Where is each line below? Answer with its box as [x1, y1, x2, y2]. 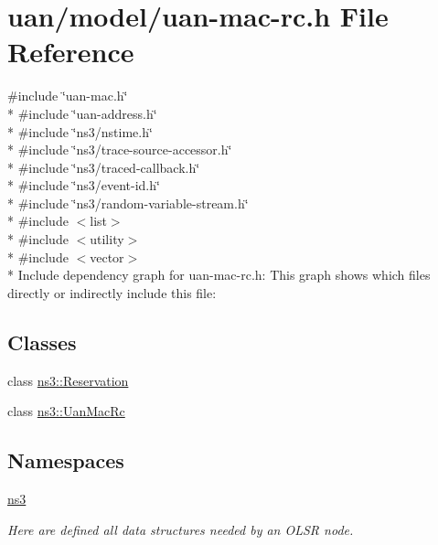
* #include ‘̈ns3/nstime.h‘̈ [7, 122, 153, 141]
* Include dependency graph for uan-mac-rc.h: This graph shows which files [7, 265, 431, 284]
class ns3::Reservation [7, 370, 129, 390]
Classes [7, 327, 77, 356]
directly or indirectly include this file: [7, 283, 217, 302]
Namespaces [7, 446, 124, 475]
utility [90, 230, 124, 249]
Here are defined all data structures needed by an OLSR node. [7, 519, 354, 539]
